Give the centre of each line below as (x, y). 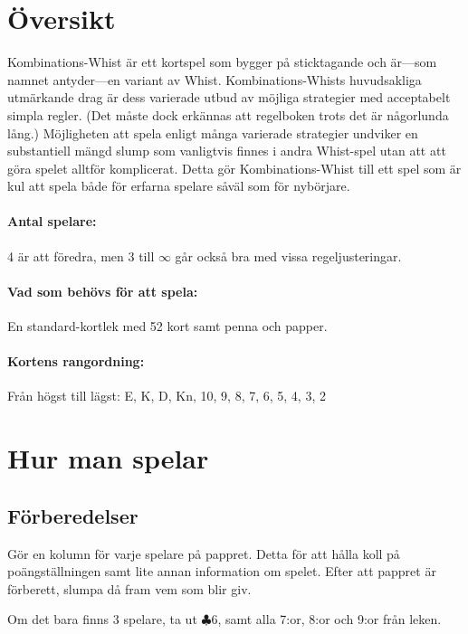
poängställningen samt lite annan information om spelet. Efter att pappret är (222, 571)
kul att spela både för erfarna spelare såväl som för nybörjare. (179, 186)
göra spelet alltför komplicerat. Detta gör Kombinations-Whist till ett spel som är (234, 168)
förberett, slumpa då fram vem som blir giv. (129, 588)
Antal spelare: (52, 221)
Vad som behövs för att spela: (103, 291)
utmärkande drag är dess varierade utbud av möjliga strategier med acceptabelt (229, 97)
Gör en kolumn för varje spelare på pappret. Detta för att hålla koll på (204, 553)
